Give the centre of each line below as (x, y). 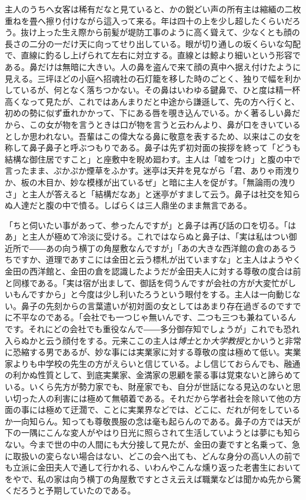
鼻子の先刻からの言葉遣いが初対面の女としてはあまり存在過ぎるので (153, 305)
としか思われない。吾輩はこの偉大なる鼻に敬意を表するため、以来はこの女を (153, 136)
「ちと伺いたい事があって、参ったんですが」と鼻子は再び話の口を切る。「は (150, 225)
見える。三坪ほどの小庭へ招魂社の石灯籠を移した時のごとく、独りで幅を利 (149, 78)
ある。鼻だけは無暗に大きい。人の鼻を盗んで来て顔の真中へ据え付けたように (153, 66)
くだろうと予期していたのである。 (70, 490)
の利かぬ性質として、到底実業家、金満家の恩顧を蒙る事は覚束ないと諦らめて (153, 375)
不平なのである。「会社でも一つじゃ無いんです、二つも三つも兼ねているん (154, 317)
